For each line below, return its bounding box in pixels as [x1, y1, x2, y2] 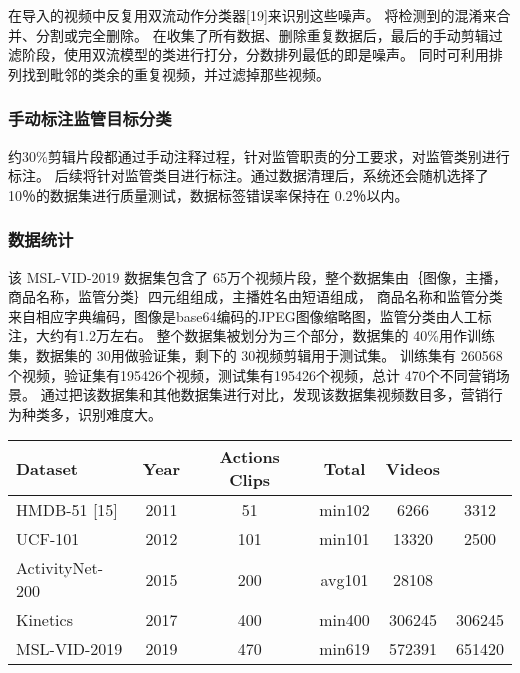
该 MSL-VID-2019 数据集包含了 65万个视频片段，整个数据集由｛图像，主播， [8, 266, 507, 287]
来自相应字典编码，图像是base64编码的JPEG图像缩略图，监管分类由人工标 [8, 305, 492, 326]
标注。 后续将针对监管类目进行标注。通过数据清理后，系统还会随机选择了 [8, 165, 489, 186]
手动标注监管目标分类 [8, 106, 172, 131]
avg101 [320, 567, 369, 591]
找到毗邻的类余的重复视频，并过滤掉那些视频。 [21, 63, 330, 84]
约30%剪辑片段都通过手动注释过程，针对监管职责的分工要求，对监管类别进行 [8, 145, 510, 166]
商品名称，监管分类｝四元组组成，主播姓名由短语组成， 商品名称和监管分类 [8, 286, 503, 307]
